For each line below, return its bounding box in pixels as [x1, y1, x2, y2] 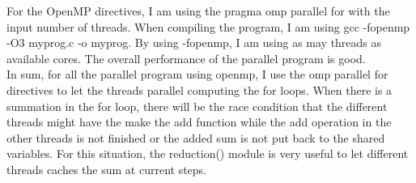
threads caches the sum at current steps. [6, 160, 207, 177]
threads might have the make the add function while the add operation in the [6, 113, 392, 130]
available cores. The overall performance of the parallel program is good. [6, 49, 366, 66]
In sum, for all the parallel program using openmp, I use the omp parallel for [6, 66, 388, 83]
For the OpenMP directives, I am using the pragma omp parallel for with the [6, 2, 390, 19]
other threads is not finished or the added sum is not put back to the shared [6, 129, 385, 146]
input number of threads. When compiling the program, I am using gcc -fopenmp [6, 18, 410, 35]
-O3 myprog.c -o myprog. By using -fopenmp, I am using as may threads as [6, 34, 382, 51]
